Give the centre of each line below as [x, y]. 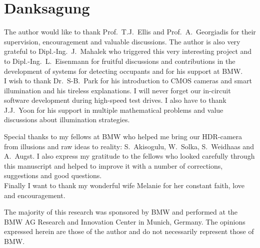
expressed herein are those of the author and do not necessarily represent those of [129, 231]
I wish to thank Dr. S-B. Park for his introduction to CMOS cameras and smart [128, 81]
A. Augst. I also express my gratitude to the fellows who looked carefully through [129, 156]
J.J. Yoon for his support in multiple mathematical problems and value [114, 110]
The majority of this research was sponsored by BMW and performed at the [121, 212]
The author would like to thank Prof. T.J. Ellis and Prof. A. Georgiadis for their [130, 32]
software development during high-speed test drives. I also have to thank [115, 100]
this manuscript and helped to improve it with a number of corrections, [113, 165]
